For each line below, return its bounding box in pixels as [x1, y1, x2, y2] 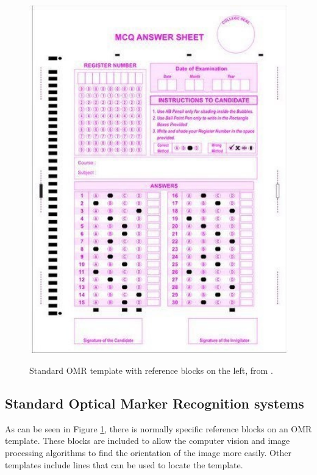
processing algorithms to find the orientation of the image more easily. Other [5, 446, 291, 459]
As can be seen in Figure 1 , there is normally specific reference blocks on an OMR [5, 422, 312, 435]
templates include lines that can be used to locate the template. [5, 458, 243, 471]
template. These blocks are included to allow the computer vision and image [5, 434, 290, 447]
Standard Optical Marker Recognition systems [5, 394, 304, 412]
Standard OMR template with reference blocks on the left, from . [29, 364, 273, 377]
